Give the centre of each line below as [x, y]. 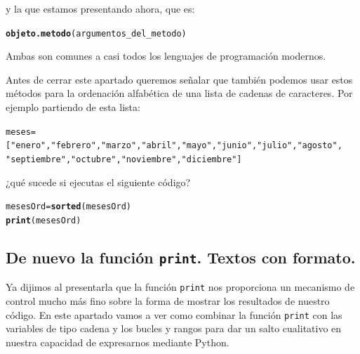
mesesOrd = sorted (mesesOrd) [68, 207]
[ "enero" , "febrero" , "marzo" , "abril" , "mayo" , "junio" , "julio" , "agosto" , [174, 146]
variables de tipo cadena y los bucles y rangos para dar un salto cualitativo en [174, 328]
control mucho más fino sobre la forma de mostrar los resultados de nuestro [168, 300]
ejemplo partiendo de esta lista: [73, 107]
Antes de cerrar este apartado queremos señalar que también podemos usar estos [179, 79]
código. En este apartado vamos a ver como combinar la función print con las [174, 314]
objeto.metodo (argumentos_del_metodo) [96, 33]
